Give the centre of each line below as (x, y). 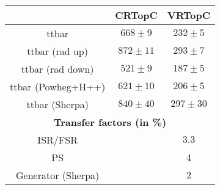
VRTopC (189, 15)
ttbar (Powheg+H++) (58, 86)
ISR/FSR (57, 140)
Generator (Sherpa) (58, 175)
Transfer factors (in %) (110, 122)
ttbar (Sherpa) (57, 104)
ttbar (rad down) (57, 69)
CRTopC (136, 15)
